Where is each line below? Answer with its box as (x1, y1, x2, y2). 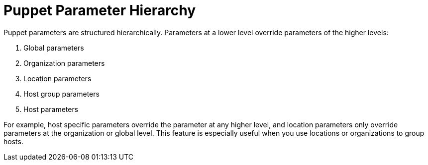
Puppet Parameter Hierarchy (3, 2, 196, 19)
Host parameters (23, 105, 79, 113)
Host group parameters (23, 89, 100, 98)
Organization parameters (23, 58, 105, 67)
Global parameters (23, 43, 84, 52)
